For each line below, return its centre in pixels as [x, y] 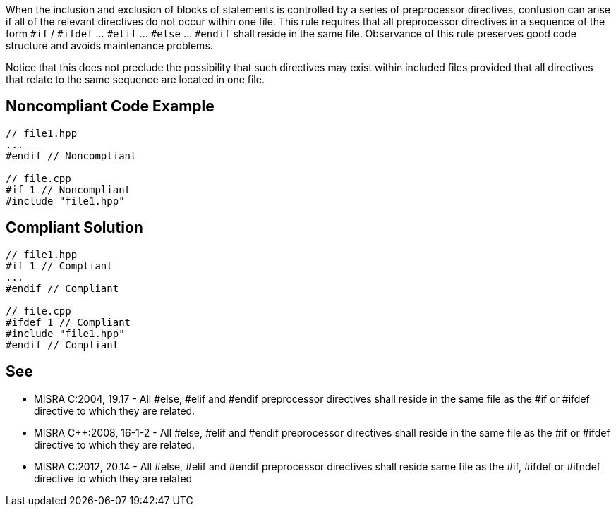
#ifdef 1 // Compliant [68, 322]
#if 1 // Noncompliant [68, 189]
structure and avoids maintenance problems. [109, 45]
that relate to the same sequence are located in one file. [135, 79]
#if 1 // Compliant [59, 266]
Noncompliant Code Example [110, 106]
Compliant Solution [74, 228]
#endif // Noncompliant [71, 156]
